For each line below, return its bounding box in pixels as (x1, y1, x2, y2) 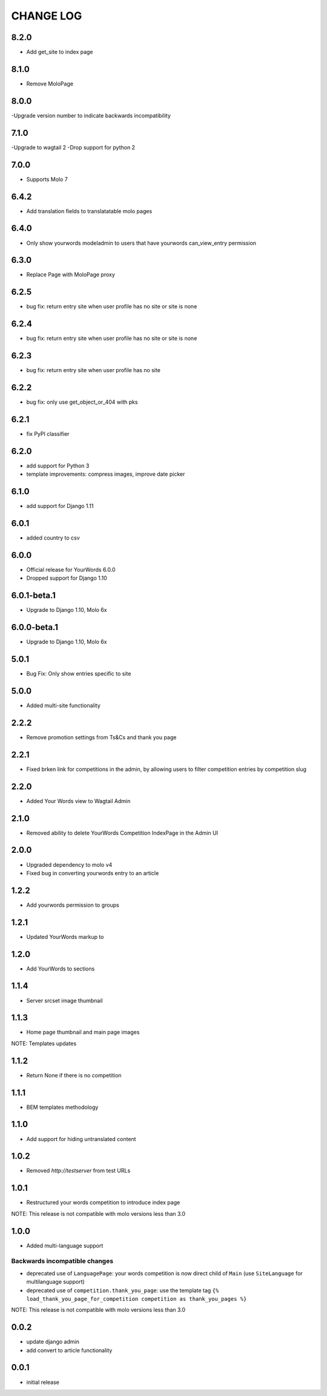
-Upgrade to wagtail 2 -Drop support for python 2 (11, 143, 136, 151)
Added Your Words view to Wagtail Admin (26, 797, 131, 804)
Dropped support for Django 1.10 (26, 574, 107, 582)
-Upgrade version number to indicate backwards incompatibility (11, 112, 171, 119)
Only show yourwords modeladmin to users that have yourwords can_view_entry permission (26, 239, 257, 246)
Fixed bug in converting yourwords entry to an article (26, 869, 159, 876)
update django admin (26, 1338, 80, 1346)
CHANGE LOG (11, 9, 82, 22)
